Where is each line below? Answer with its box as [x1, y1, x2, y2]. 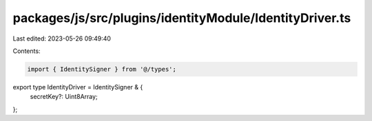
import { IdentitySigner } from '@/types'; [27, 65, 177, 73]
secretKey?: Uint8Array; [30, 93, 98, 101]
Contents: [12, 47, 41, 55]
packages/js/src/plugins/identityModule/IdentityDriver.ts [12, 10, 351, 25]
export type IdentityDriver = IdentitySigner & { [12, 82, 143, 91]
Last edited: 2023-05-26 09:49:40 [12, 34, 112, 43]
